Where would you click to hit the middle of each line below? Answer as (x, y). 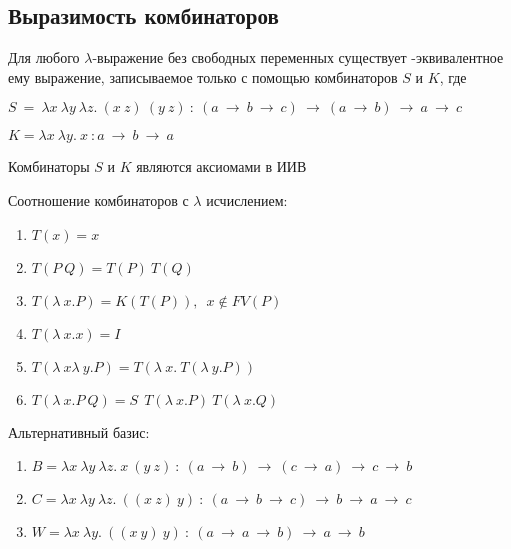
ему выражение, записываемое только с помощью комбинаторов (203, 76)
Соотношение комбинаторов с (98, 199)
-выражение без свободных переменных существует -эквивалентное (298, 57)
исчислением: (247, 199)
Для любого (44, 57)
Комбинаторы (49, 166)
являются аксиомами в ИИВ (221, 166)
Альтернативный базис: (79, 431)
